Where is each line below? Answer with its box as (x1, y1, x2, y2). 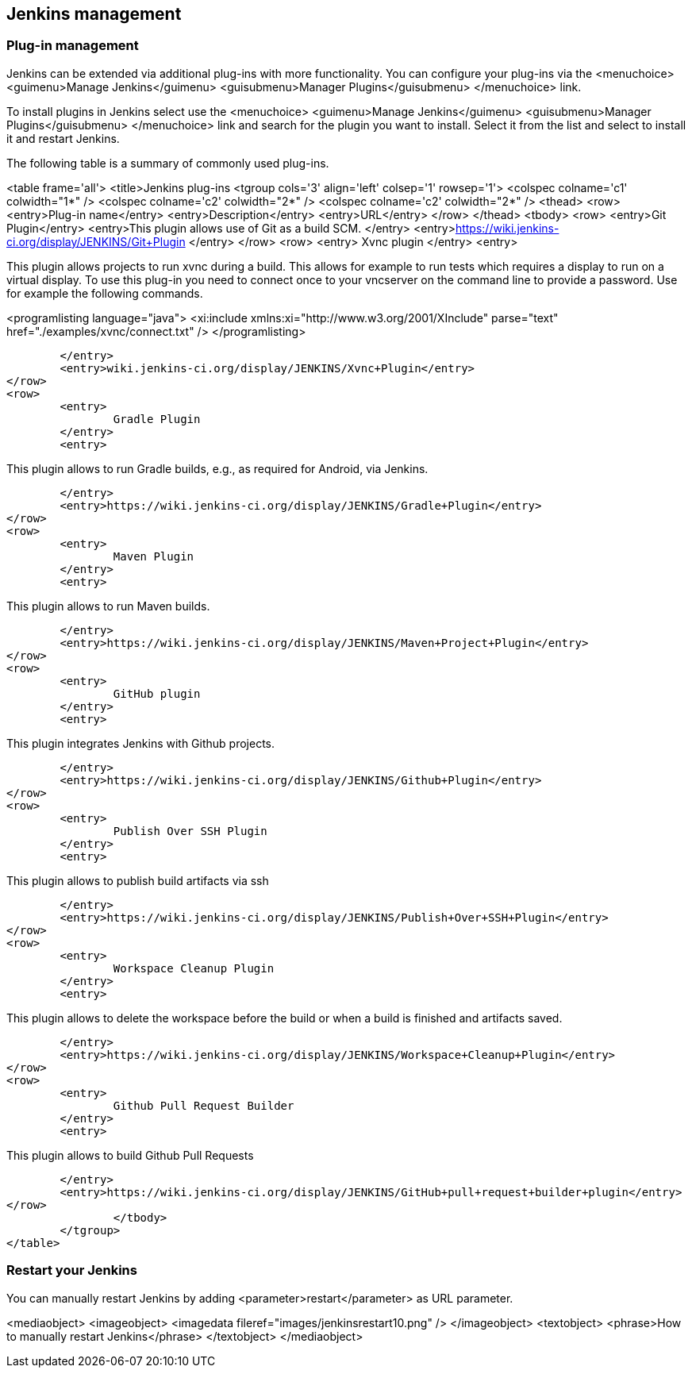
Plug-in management (6, 37, 139, 54)
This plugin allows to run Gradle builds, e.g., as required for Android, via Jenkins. (6, 461, 429, 475)
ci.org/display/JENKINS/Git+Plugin (6, 234, 186, 248)
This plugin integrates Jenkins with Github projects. (6, 736, 275, 750)
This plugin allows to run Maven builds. (6, 598, 210, 613)
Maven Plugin (113, 549, 194, 563)
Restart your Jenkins (6, 1262, 137, 1279)
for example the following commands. (6, 286, 203, 300)
